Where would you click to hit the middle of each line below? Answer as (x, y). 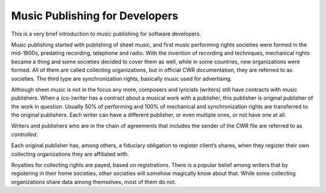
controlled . (25, 134)
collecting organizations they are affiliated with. (70, 154)
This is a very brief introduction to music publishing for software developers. (106, 34)
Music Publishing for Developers (95, 16)
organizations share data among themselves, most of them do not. (94, 182)
